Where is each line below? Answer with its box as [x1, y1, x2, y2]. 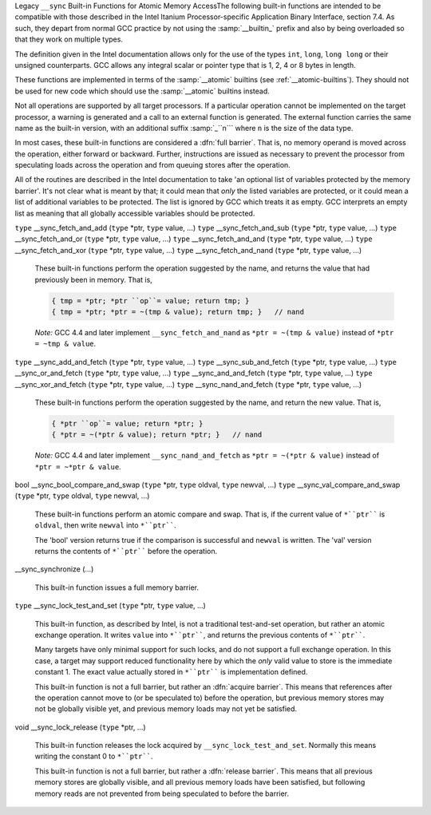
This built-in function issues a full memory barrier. [34, 583, 200, 592]
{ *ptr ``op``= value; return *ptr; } [51, 419, 204, 428]
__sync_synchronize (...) [14, 564, 94, 574]
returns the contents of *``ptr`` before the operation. [34, 547, 218, 556]
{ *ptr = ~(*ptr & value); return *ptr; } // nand [51, 430, 263, 439]
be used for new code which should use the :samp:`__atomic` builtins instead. [14, 86, 271, 96]
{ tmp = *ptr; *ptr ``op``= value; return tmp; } [51, 296, 250, 305]
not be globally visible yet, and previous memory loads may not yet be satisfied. [34, 704, 298, 714]
